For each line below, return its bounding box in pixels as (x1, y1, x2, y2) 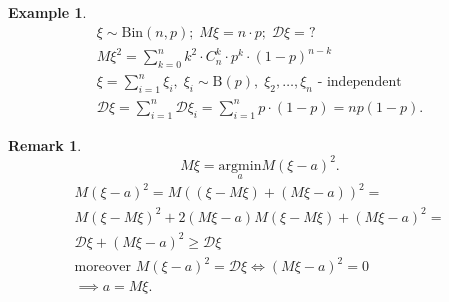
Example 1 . (8, 2, 87, 22)
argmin (218, 158, 262, 173)
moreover (74, 260, 132, 275)
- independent (317, 75, 402, 90)
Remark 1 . (8, 134, 82, 155)
